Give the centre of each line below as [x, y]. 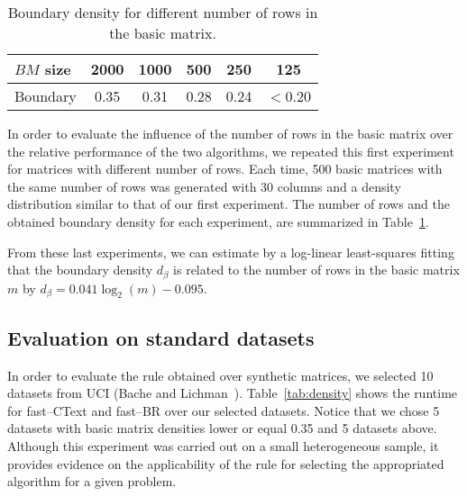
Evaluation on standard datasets [161, 337]
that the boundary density [80, 270]
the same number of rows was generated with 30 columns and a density [204, 186]
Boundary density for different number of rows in [163, 12]
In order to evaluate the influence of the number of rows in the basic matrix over [230, 133]
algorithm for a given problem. [92, 481]
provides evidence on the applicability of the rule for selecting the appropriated [226, 463]
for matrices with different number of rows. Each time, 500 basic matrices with [225, 169]
